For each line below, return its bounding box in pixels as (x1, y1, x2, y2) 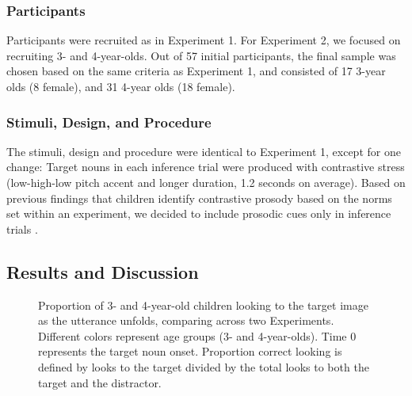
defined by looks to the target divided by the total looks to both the (38, 358, 369, 375)
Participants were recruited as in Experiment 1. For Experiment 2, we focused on (6, 32, 401, 48)
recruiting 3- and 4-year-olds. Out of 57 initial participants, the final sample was (6, 47, 396, 63)
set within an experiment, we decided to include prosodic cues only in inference (6, 205, 391, 222)
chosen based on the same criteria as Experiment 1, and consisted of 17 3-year (6, 63, 386, 79)
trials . (6, 220, 38, 237)
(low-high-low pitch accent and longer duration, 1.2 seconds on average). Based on (6, 174, 406, 190)
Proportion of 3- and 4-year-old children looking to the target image (38, 296, 368, 313)
